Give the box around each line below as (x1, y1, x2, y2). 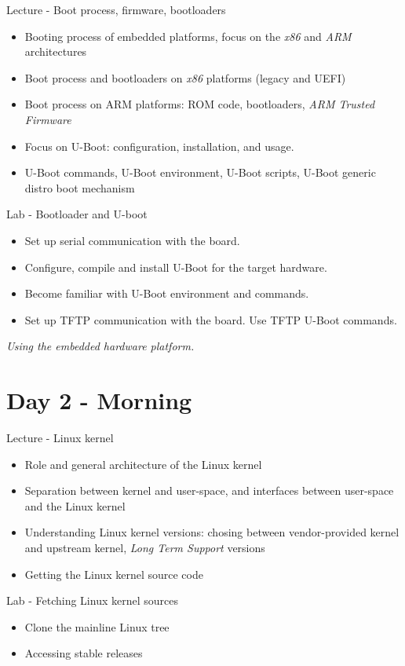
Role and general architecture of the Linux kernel (24, 456, 262, 472)
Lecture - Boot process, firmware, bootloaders (6, 2, 226, 17)
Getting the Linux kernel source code (24, 565, 203, 582)
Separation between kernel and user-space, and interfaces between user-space (24, 482, 394, 499)
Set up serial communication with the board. (24, 232, 240, 248)
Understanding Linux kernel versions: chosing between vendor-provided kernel (24, 524, 400, 540)
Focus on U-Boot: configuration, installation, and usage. (24, 137, 294, 154)
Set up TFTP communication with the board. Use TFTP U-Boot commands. (24, 311, 397, 328)
